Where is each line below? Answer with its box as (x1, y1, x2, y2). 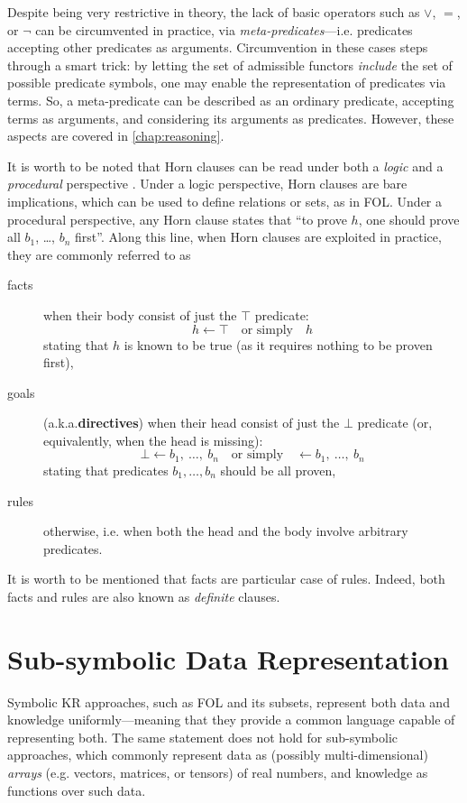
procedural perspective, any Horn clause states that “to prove (7, 209, 347, 228)
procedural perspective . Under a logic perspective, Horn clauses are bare (7, 174, 407, 193)
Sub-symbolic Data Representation (7, 640, 449, 677)
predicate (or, (357, 413, 433, 432)
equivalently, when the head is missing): (43, 430, 263, 449)
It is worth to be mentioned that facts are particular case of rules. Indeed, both (7, 569, 445, 588)
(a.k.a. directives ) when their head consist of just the (43, 413, 340, 432)
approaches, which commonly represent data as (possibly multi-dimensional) (7, 745, 428, 764)
